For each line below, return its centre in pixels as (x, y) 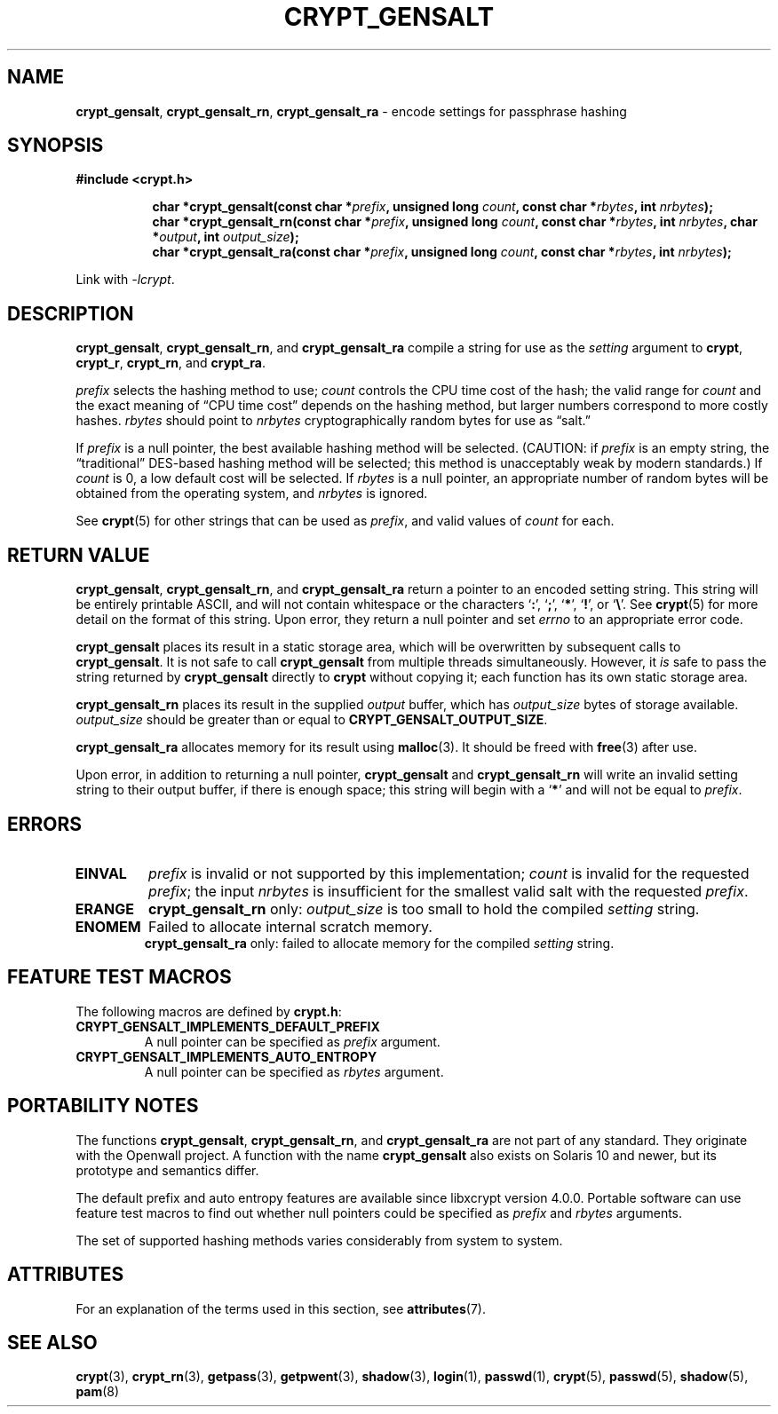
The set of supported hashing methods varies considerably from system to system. (319, 1240)
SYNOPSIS (56, 146)
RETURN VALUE (79, 555)
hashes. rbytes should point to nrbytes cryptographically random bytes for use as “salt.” (333, 421)
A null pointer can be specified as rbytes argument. (294, 1071)
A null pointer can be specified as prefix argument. (292, 1041)
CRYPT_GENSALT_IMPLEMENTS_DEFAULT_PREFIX (228, 1026)
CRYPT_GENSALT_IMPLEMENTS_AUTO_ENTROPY (226, 1056)
